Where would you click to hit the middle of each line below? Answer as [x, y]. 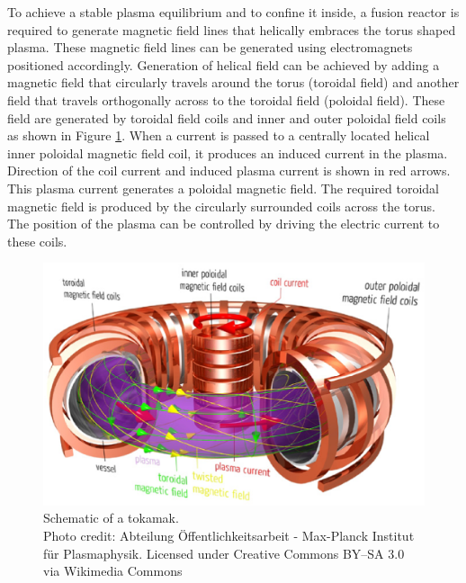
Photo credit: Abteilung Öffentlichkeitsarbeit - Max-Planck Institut [229, 536]
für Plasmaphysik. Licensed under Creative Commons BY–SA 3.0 [224, 553]
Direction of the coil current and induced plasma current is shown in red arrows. [229, 170]
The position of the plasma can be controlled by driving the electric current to [224, 224]
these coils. [37, 241]
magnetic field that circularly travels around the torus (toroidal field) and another [233, 82]
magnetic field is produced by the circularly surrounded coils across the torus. [221, 206]
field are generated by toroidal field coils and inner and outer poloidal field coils [227, 117]
